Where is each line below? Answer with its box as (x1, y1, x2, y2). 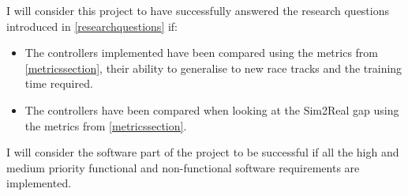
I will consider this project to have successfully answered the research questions (6, 2, 389, 18)
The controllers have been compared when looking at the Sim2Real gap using (24, 101, 399, 118)
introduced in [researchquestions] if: (6, 17, 178, 34)
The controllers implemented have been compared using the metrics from (24, 44, 379, 61)
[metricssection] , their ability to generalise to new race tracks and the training (24, 59, 402, 76)
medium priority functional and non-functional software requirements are (6, 159, 360, 175)
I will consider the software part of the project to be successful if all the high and (6, 144, 399, 160)
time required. (24, 75, 93, 92)
